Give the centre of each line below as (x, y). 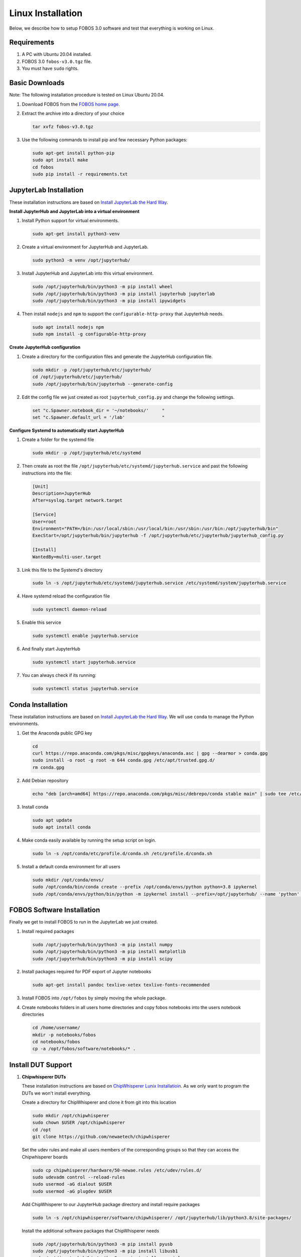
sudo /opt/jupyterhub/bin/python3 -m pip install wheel (103, 287)
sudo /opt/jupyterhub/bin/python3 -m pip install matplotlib (109, 952)
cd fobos (43, 167)
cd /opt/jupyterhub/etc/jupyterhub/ (78, 377)
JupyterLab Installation (46, 190)
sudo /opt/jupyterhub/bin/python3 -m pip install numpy (103, 945)
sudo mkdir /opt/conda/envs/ (68, 880)
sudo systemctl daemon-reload (69, 609)
